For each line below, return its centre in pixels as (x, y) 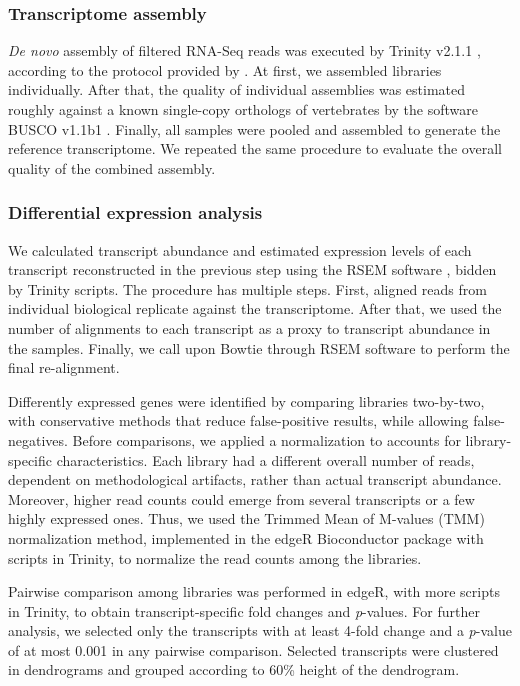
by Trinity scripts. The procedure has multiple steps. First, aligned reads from (247, 288)
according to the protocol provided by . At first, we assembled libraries (225, 69)
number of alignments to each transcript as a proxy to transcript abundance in (249, 327)
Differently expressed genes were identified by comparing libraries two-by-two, (246, 400)
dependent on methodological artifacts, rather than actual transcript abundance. (255, 479)
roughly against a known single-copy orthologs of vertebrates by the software (243, 109)
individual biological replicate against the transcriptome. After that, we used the (255, 308)
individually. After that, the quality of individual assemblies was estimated (237, 89)
